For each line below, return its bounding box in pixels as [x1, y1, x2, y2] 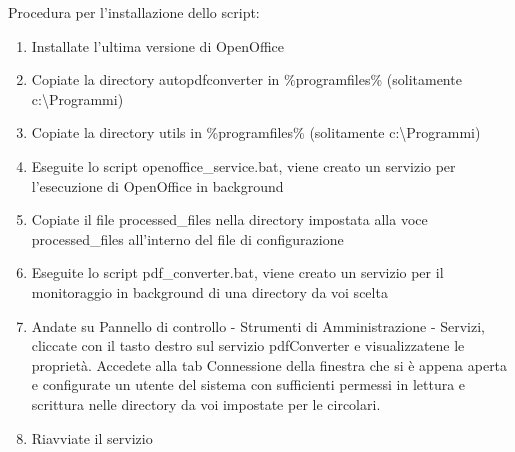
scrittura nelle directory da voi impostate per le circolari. [31, 393, 381, 414]
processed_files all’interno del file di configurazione [31, 228, 344, 249]
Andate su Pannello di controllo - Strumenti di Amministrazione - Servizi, [31, 315, 485, 336]
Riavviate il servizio [31, 427, 153, 448]
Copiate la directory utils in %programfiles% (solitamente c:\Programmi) [31, 122, 481, 143]
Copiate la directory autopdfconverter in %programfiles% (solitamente [31, 69, 462, 90]
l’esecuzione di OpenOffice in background [31, 175, 284, 196]
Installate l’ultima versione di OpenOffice [31, 35, 284, 56]
